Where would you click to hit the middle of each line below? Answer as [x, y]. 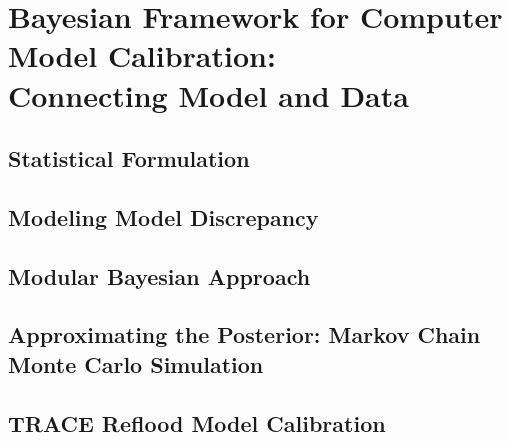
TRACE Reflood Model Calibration [197, 422]
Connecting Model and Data [208, 94]
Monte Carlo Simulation [136, 363]
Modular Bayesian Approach [159, 275]
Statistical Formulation [129, 158]
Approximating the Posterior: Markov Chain [244, 334]
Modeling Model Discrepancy [163, 216]
